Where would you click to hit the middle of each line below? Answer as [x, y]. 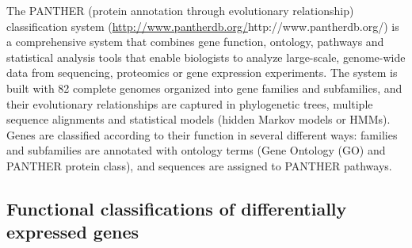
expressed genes [73, 232]
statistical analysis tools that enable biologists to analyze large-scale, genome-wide [206, 57]
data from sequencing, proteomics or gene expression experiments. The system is [202, 72]
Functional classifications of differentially [177, 208]
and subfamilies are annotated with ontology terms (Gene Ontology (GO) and [196, 150]
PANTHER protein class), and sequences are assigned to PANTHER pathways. [199, 165]
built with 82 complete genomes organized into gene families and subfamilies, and [204, 88]
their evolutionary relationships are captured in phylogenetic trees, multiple [190, 103]
